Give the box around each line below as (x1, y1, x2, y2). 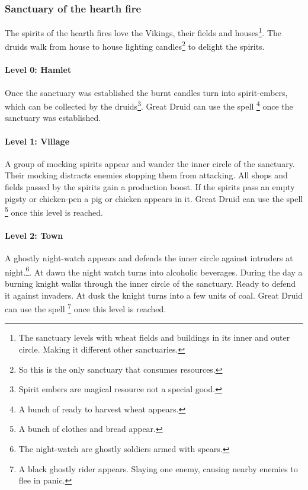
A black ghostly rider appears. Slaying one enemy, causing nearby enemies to (18, 462, 298, 475)
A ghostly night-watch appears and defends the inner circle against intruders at (5, 252, 293, 264)
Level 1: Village (5, 134, 70, 147)
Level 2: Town (5, 229, 63, 241)
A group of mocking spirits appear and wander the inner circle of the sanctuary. (5, 157, 295, 169)
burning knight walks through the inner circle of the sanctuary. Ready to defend (5, 277, 296, 290)
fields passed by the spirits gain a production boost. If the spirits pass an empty (5, 180, 295, 193)
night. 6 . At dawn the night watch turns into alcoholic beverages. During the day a (5, 264, 303, 278)
